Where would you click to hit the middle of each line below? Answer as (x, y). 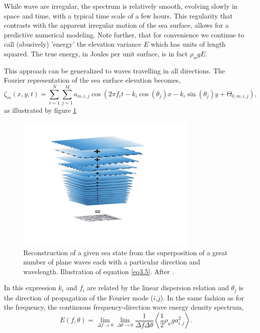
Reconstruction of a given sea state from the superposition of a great (126, 252)
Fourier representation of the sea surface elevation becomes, (92, 80)
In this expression (30, 288)
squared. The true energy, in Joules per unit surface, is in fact (96, 53)
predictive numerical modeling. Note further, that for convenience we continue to (124, 34)
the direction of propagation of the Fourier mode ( (79, 297)
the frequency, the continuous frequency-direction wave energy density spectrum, (124, 307)
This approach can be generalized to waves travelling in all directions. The (114, 70)
